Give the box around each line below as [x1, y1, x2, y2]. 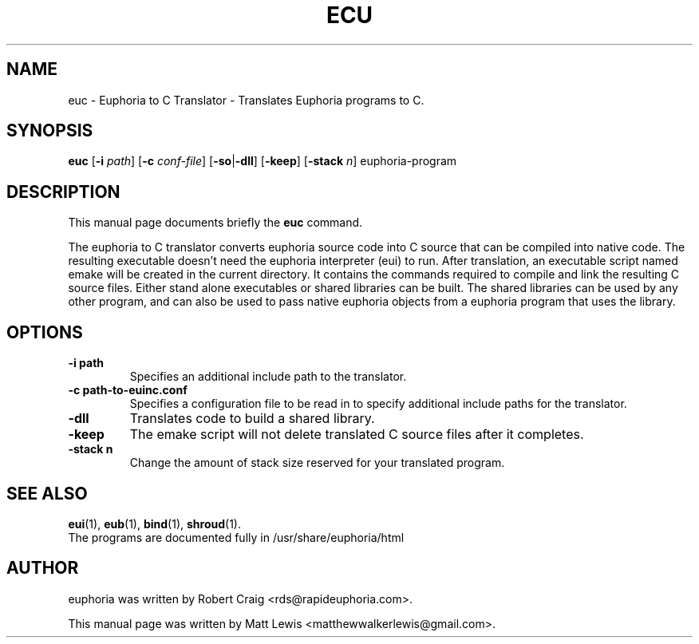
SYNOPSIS [6, 121, 93, 141]
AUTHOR [6, 558, 79, 579]
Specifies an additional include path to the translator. [129, 369, 407, 384]
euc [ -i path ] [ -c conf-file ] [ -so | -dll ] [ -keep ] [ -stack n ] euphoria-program [68, 154, 457, 168]
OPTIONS [6, 322, 83, 342]
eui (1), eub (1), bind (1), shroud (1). [68, 516, 241, 531]
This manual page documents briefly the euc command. [68, 215, 363, 230]
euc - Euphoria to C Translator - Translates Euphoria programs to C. [68, 93, 425, 107]
